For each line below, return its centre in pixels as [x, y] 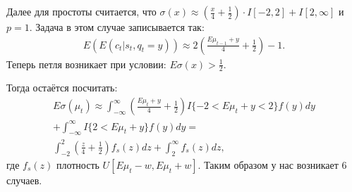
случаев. [24, 180]
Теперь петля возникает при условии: [86, 64]
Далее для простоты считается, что [81, 11]
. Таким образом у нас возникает [268, 164]
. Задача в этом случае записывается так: [117, 27]
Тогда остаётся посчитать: [62, 88]
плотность [78, 164]
